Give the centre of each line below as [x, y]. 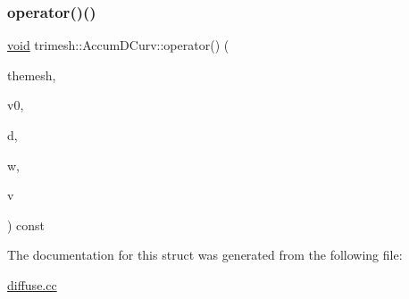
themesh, [32, 75]
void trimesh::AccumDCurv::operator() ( [118, 45]
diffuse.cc [32, 284]
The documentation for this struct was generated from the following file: [205, 255]
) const [26, 224]
